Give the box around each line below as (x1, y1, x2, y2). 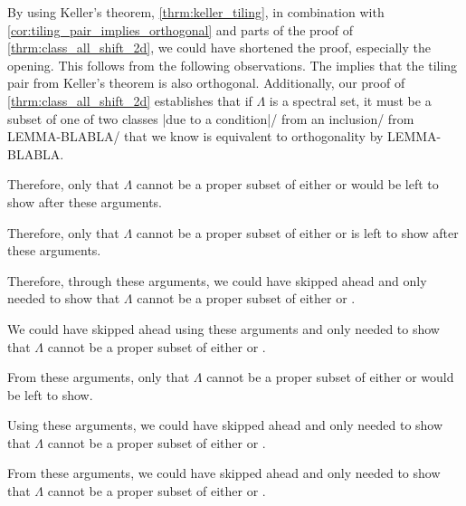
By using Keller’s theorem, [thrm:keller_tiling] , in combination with (7, 3, 385, 21)
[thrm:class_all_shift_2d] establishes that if (7, 91, 252, 110)
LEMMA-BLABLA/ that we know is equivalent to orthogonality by (7, 127, 384, 146)
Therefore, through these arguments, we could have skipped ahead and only (7, 271, 427, 290)
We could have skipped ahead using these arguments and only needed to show (7, 319, 440, 338)
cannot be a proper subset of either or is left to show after (136, 223, 459, 242)
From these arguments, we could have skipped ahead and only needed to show (7, 463, 441, 482)
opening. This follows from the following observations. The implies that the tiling (7, 55, 458, 74)
